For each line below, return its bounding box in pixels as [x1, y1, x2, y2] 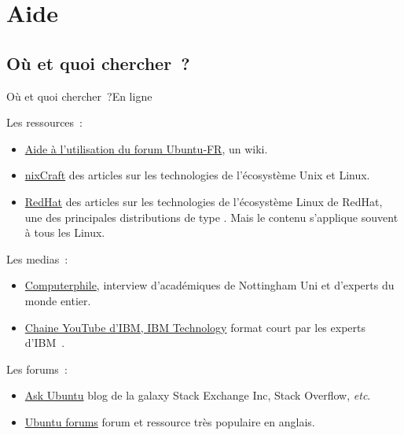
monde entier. [24, 292, 91, 308]
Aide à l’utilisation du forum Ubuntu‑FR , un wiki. [24, 140, 268, 157]
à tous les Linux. [24, 224, 105, 241]
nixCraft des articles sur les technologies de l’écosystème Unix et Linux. [24, 167, 370, 183]
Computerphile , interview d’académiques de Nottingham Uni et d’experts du [24, 277, 395, 293]
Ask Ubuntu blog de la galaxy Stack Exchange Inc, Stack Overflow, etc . [24, 387, 371, 404]
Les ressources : [6, 114, 83, 131]
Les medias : [6, 250, 68, 267]
